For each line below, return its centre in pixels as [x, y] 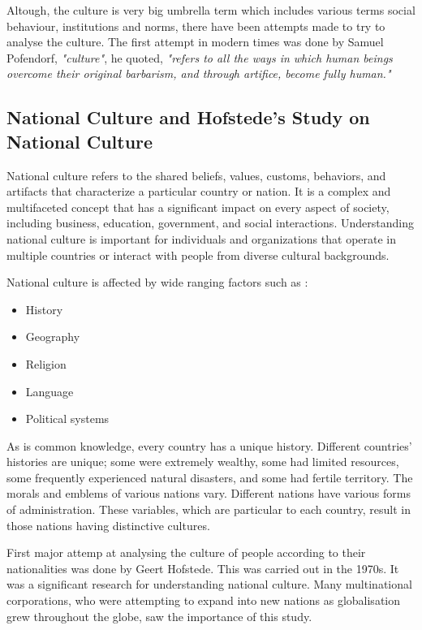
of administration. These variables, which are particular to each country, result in [209, 509]
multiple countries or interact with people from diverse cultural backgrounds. [198, 255]
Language [50, 391]
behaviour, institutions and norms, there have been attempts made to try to [196, 26]
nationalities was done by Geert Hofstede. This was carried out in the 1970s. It [203, 568]
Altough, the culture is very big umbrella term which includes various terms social [211, 10]
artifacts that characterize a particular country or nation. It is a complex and [199, 191]
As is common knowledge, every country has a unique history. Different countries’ [209, 445]
